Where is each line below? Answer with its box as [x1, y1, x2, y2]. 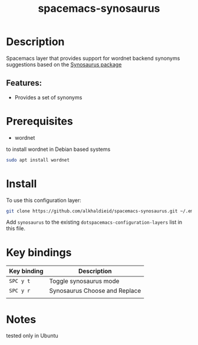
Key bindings [6, 246, 72, 259]
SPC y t [9, 278, 31, 285]
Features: [6, 78, 42, 88]
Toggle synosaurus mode [49, 277, 120, 285]
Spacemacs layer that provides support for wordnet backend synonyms [6, 54, 180, 62]
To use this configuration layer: [6, 196, 81, 204]
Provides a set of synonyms [14, 93, 82, 101]
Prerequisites [6, 114, 74, 128]
